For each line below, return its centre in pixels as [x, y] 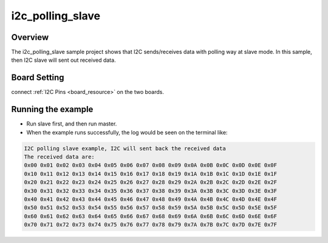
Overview [30, 37]
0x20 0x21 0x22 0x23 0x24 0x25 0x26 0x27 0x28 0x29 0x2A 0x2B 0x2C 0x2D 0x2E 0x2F [151, 182]
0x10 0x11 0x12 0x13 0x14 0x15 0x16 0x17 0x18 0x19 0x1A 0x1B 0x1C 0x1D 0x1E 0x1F [151, 174]
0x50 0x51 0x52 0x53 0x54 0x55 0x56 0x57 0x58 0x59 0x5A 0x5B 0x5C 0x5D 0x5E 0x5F [151, 208]
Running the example [52, 109]
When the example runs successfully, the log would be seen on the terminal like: [127, 132]
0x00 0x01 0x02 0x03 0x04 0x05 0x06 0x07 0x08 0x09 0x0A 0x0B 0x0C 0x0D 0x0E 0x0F [151, 165]
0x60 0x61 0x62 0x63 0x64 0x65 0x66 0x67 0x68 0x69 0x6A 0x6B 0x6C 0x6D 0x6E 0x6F [151, 216]
